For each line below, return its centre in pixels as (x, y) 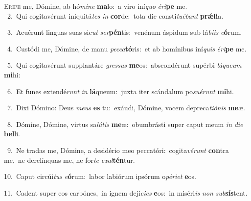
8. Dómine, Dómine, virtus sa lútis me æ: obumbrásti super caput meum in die (125, 124)
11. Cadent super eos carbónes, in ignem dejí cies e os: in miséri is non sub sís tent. (126, 192)
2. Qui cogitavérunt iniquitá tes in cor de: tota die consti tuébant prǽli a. (115, 15)
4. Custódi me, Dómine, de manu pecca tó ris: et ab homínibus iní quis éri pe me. (127, 48)
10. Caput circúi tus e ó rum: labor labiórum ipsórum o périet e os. (100, 176)
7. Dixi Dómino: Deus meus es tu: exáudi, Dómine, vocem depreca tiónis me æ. (126, 108)
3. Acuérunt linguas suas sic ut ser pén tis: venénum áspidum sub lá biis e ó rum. (125, 32)
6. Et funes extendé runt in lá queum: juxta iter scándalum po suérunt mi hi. (120, 91)
